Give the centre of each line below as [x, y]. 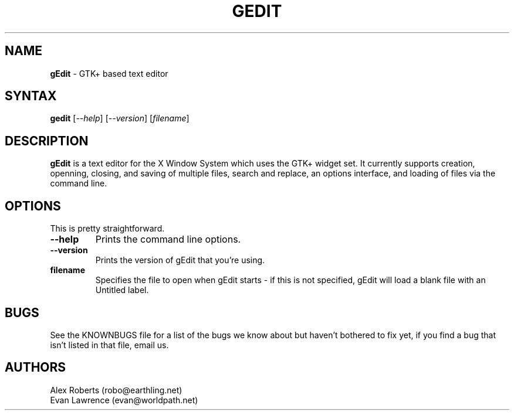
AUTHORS [35, 368]
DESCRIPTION [47, 141]
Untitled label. [122, 290]
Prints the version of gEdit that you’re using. [180, 260]
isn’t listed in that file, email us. [109, 345]
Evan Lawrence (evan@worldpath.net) [124, 400]
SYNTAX [31, 96]
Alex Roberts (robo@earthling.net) [116, 390]
